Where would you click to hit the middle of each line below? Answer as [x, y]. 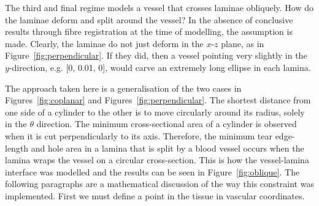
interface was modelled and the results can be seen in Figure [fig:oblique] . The [152, 171]
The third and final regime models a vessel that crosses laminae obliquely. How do [159, 7]
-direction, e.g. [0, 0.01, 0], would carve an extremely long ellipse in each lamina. [160, 67]
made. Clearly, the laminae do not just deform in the [104, 43]
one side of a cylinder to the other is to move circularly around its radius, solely [155, 112]
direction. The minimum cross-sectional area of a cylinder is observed [167, 124]
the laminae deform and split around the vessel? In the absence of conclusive [149, 19]
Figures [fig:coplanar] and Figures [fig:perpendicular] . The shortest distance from [158, 100]
